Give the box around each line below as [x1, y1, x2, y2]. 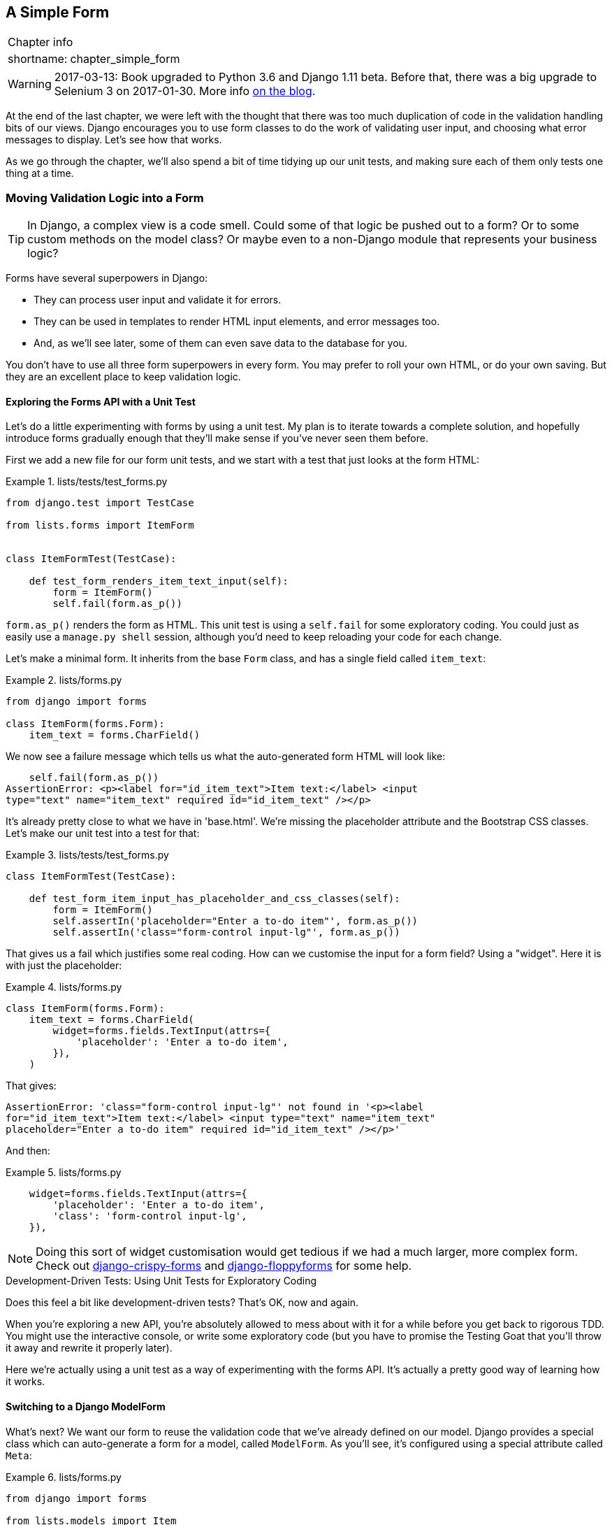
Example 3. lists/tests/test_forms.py [6, 849, 169, 861]
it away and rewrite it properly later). [6, 1342, 173, 1354]
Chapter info [8, 35, 73, 50]
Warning [8, 77, 52, 92]
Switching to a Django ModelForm [6, 1401, 166, 1412]
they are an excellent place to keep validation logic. [6, 371, 241, 383]
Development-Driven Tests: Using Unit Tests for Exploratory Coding [6, 1275, 317, 1287]
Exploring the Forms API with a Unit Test [6, 395, 196, 408]
